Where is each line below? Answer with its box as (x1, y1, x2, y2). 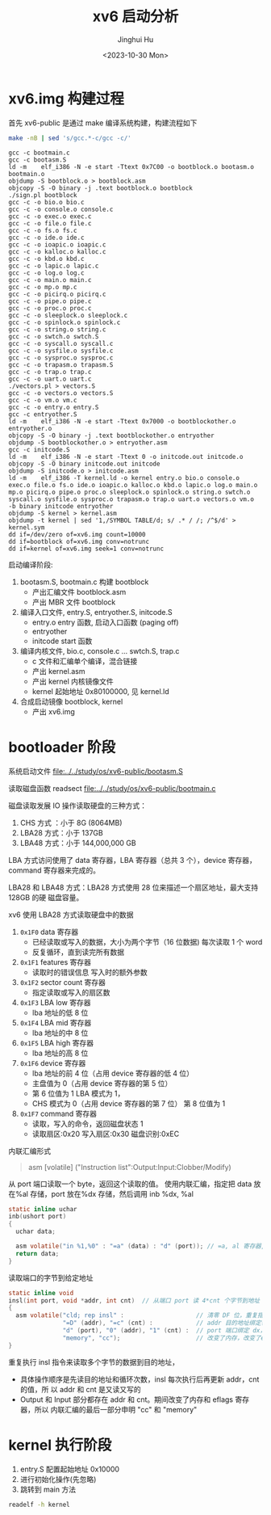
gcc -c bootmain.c (8, 149, 70, 157)
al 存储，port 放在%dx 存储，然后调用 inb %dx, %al (22, 1189, 194, 1198)
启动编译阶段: (8, 559, 54, 570)
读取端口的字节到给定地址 (8, 1273, 94, 1282)
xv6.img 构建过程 (8, 90, 125, 107)
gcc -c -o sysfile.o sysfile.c (8, 347, 114, 355)
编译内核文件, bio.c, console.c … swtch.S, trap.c (19, 646, 180, 655)
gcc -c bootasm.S (8, 155, 67, 164)
